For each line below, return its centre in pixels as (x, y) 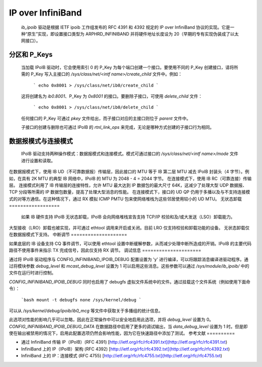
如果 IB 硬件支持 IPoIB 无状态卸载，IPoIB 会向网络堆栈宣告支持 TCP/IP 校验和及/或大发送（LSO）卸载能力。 (128, 217)
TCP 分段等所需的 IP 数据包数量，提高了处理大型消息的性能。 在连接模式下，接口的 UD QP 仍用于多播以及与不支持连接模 (130, 192)
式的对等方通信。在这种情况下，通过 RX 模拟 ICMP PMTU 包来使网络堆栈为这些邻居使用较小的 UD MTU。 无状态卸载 (125, 199)
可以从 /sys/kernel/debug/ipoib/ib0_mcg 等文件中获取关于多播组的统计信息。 (86, 311)
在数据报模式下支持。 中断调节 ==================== (68, 235)
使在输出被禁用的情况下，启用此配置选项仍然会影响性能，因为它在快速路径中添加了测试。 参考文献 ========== (122, 333)
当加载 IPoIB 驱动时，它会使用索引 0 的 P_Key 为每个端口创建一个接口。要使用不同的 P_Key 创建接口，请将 (128, 67)
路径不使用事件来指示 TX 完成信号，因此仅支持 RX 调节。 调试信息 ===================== (105, 250)
